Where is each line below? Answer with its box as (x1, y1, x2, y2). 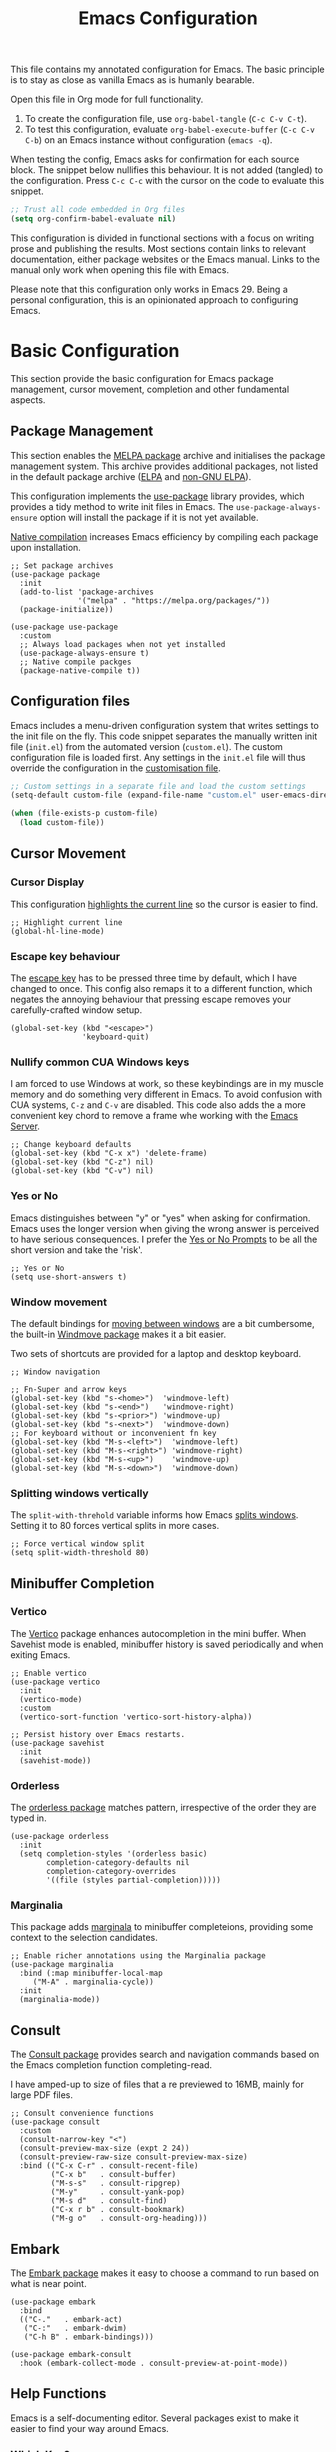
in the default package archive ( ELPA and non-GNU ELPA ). (10, 470, 252, 482)
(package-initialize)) (19, 604, 114, 614)
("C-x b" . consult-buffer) (50, 2170, 177, 2180)
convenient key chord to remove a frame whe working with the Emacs (10, 1110, 298, 1122)
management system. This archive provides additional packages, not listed (10, 460, 319, 472)
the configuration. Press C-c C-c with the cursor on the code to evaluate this (10, 175, 325, 187)
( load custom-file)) (19, 818, 105, 828)
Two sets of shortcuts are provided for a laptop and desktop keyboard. (10, 1347, 302, 1359)
